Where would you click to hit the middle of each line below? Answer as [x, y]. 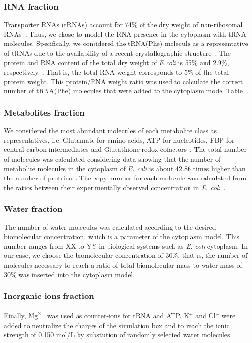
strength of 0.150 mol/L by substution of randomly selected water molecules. [118, 335]
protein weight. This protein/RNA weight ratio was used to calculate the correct [124, 81]
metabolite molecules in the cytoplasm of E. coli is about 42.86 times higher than [125, 168]
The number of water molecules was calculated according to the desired [110, 227]
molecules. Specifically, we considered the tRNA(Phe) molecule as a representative [126, 43]
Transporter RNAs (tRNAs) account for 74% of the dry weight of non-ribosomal [123, 24]
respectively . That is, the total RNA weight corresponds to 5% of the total [117, 72]
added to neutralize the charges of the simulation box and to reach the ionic [117, 325]
